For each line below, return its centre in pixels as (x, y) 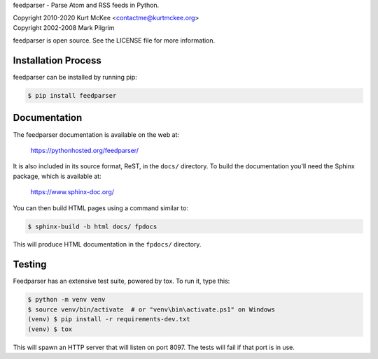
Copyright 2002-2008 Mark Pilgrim (64, 27)
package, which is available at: (57, 176)
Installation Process (57, 60)
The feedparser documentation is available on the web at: (96, 134)
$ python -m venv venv (66, 300)
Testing (30, 264)
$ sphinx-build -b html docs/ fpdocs (92, 226)
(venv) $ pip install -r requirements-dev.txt (109, 319)
